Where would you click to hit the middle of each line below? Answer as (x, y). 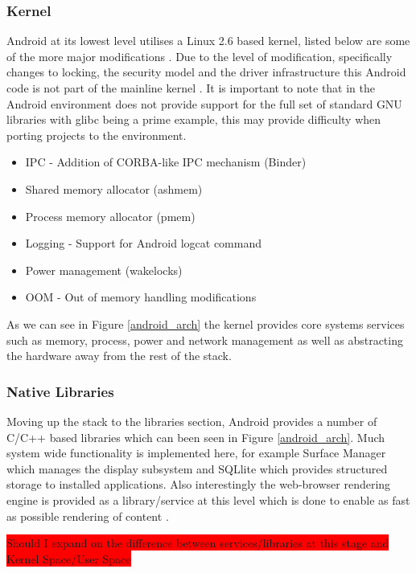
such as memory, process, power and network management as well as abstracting (205, 340)
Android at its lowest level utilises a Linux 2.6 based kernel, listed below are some (208, 41)
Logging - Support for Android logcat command (143, 243)
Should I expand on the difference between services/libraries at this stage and (198, 543)
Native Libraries (60, 391)
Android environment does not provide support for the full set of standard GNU (204, 103)
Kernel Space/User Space (69, 558)
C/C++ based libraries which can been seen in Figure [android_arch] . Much (196, 437)
